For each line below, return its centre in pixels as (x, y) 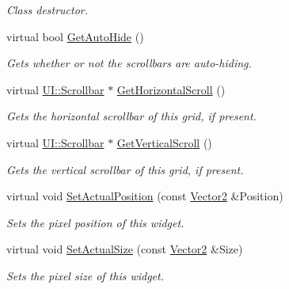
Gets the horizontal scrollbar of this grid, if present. (131, 116)
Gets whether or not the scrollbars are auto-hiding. (129, 63)
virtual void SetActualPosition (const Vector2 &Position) (145, 196)
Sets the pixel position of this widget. (95, 222)
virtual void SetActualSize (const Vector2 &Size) (125, 249)
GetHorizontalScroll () (171, 89)
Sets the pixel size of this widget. (86, 275)
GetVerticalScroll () (164, 142)
